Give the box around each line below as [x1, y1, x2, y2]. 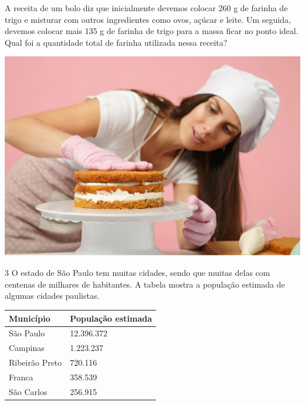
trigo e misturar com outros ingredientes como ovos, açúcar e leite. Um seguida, [5, 13, 291, 25]
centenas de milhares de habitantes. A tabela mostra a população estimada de [5, 278, 285, 290]
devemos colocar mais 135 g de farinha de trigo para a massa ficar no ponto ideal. [5, 25, 299, 37]
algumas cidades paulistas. [5, 289, 100, 302]
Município [9, 312, 50, 324]
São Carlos [9, 385, 48, 397]
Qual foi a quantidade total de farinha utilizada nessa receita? [5, 36, 228, 48]
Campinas [9, 342, 45, 354]
